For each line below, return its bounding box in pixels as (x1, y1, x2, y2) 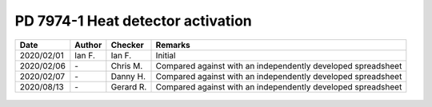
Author (74, 39, 102, 50)
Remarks (155, 39, 191, 50)
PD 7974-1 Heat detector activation (14, 12, 252, 30)
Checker (110, 39, 144, 50)
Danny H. (110, 70, 146, 81)
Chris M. (110, 60, 143, 71)
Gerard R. (110, 81, 147, 92)
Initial (155, 50, 176, 61)
